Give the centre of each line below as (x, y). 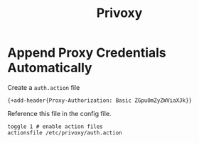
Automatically (50, 68)
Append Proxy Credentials (87, 53)
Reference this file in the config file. (59, 113)
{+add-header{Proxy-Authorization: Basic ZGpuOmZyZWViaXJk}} (100, 101)
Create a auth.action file (44, 87)
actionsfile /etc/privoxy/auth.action (65, 132)
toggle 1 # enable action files (55, 126)
